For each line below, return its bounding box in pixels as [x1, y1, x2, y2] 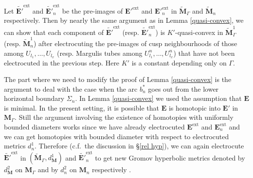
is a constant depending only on [131, 58, 227, 68]
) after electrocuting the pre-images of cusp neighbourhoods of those [33, 38, 237, 48]
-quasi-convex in [175, 27, 223, 37]
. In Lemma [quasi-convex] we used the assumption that [75, 93, 242, 103]
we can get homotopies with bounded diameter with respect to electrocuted [4, 131, 229, 141]
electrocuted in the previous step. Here [4, 58, 120, 68]
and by [37, 164, 58, 175]
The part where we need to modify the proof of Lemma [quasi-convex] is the [4, 74, 232, 84]
